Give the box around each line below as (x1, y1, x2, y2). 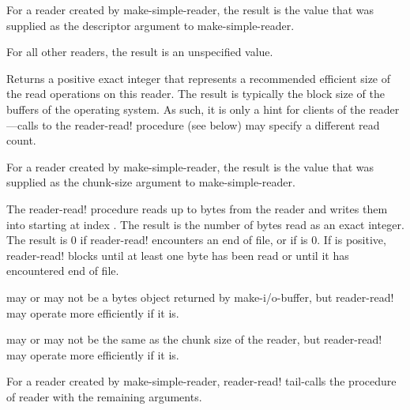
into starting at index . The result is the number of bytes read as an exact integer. (6, 216, 404, 232)
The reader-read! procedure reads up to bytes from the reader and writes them (6, 200, 388, 216)
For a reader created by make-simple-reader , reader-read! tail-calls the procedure (6, 373, 397, 389)
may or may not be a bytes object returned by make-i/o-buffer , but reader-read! (6, 288, 394, 305)
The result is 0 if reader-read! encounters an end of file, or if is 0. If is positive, (6, 231, 386, 248)
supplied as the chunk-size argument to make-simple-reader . (6, 174, 295, 190)
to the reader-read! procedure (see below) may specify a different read (42, 116, 380, 133)
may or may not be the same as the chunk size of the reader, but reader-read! (6, 331, 382, 348)
